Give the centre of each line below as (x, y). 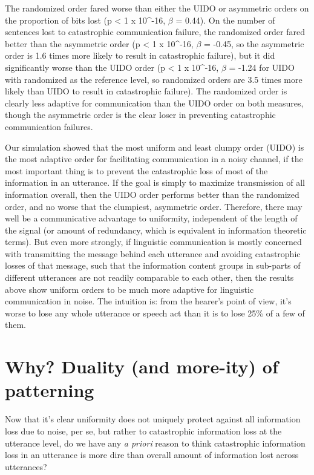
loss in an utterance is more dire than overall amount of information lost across (152, 455)
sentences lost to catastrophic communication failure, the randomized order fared (155, 32)
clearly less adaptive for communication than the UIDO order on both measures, (154, 103)
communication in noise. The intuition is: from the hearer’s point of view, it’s (148, 301)
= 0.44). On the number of (225, 20)
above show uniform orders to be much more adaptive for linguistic (129, 289)
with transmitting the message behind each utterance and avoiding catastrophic (153, 253)
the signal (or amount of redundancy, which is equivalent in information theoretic (156, 230)
